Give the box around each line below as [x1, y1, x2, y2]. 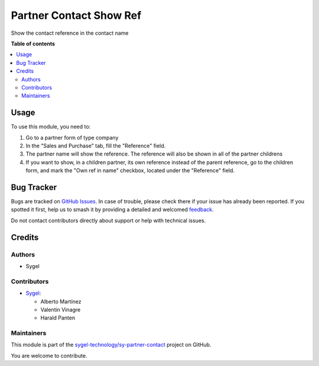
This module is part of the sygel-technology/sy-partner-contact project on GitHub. [11, 341, 211, 348]
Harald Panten [40, 314, 76, 321]
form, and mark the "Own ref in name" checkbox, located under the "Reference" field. [25, 167, 235, 174]
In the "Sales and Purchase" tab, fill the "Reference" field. [25, 142, 166, 149]
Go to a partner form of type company [25, 134, 119, 141]
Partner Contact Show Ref [11, 9, 142, 22]
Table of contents [11, 40, 56, 47]
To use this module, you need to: [11, 123, 91, 130]
